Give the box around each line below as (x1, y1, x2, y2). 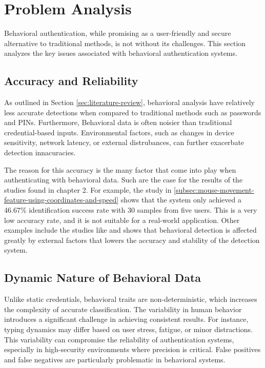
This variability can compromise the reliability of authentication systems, (4, 334, 234, 344)
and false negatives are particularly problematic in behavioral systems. (4, 354, 226, 364)
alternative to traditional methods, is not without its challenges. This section (4, 37, 246, 48)
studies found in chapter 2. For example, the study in (4, 184, 172, 195)
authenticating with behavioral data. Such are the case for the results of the (4, 174, 243, 185)
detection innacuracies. (4, 147, 76, 158)
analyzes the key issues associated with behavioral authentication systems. (4, 48, 237, 58)
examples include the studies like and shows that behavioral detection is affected (4, 224, 257, 235)
